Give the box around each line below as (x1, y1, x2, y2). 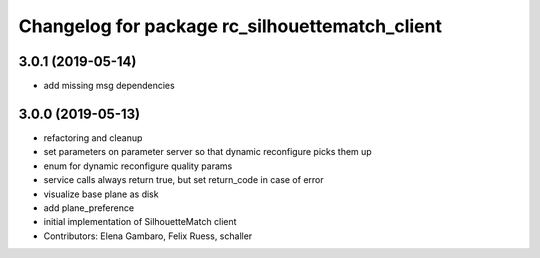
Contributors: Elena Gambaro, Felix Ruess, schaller (43, 230, 253, 242)
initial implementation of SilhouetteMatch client (43, 216, 237, 228)
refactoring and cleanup (43, 131, 143, 144)
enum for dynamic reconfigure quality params (43, 160, 233, 172)
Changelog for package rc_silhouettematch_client (18, 15, 442, 37)
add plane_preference (43, 201, 135, 214)
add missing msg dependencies (43, 80, 175, 92)
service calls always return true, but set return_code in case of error (43, 174, 324, 186)
